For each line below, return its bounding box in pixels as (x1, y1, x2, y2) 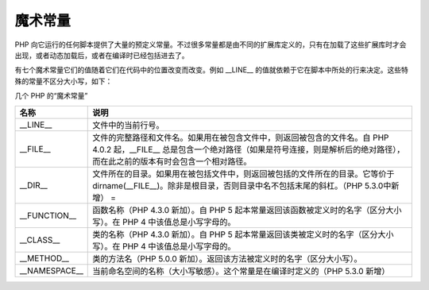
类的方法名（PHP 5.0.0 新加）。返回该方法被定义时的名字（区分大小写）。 (92, 253, 362, 264)
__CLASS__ (19, 234, 60, 246)
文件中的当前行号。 (92, 119, 164, 130)
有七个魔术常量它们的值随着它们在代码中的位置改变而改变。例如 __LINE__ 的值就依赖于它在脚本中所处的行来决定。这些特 (14, 65, 409, 75)
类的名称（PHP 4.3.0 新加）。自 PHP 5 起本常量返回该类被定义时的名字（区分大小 (92, 229, 394, 240)
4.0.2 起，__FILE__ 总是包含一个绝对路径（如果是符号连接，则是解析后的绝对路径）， (92, 144, 405, 155)
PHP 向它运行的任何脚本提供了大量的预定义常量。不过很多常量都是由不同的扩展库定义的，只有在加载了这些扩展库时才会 (14, 40, 407, 49)
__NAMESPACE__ (19, 265, 83, 276)
